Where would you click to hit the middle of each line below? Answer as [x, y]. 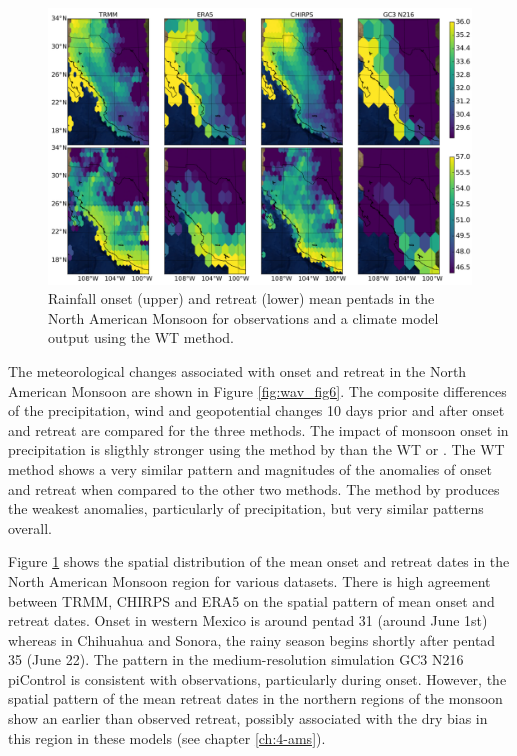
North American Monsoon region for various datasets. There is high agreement [249, 580]
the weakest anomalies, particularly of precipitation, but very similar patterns [246, 508]
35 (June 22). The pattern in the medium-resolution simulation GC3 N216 [236, 659]
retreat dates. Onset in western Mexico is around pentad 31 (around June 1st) [248, 620]
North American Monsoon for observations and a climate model [243, 317]
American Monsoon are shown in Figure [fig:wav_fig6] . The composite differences [257, 390]
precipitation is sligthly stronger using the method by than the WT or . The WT [256, 449]
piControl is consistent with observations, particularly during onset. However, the [257, 678]
